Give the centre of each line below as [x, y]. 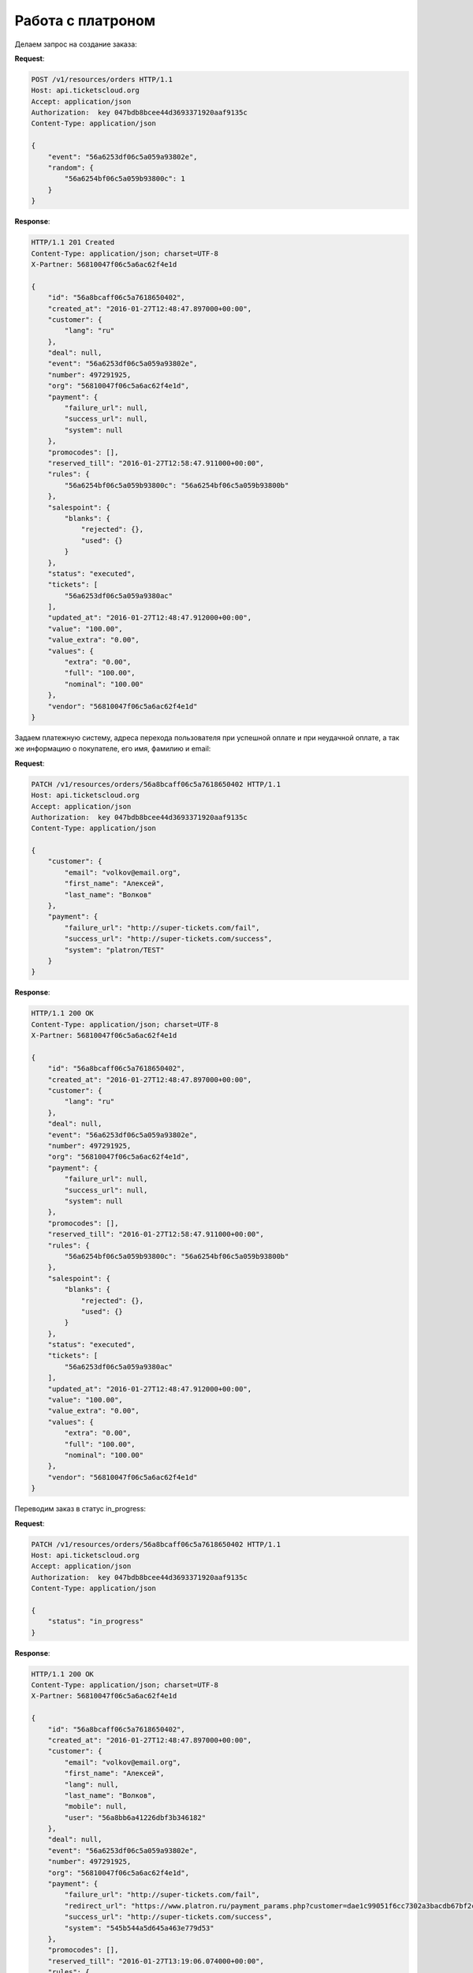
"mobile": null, [96, 1806]
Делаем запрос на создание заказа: [76, 44]
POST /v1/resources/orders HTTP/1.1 [102, 79]
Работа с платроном [85, 21]
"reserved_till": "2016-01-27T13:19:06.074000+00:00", [156, 1961]
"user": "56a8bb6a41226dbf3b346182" [135, 1818]
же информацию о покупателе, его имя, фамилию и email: [113, 749]
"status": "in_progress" [96, 1621]
